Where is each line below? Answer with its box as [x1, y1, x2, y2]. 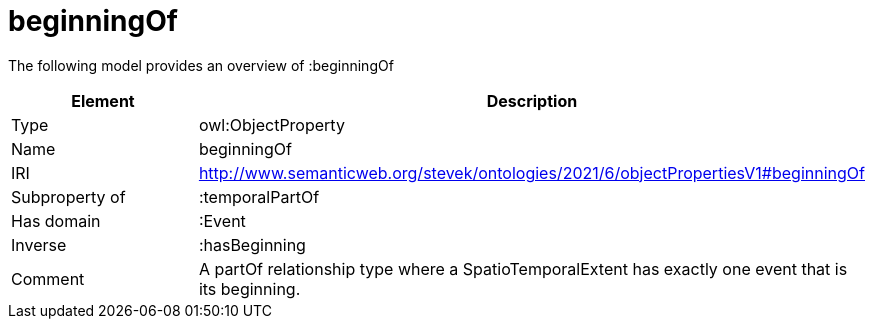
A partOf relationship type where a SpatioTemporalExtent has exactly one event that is [198, 258, 848, 279]
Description [486, 90, 578, 111]
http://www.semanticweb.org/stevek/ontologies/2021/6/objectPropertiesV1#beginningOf [198, 162, 865, 183]
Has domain [11, 210, 101, 231]
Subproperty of [11, 186, 126, 207]
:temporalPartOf [198, 186, 320, 207]
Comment [11, 268, 85, 289]
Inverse [11, 234, 67, 255]
